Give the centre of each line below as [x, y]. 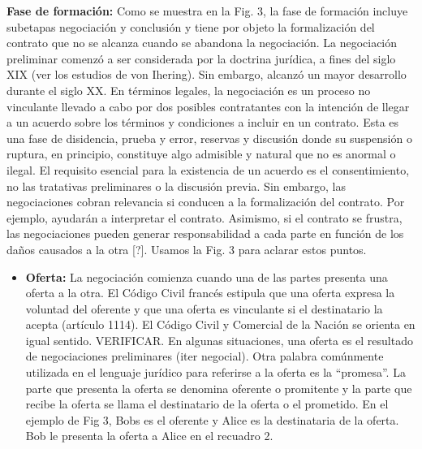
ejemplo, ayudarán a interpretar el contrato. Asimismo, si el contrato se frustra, [205, 217]
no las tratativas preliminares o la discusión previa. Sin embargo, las [176, 186]
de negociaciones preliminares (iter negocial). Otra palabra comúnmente [205, 356]
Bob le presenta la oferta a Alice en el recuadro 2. [149, 436]
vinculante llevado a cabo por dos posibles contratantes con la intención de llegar [208, 106]
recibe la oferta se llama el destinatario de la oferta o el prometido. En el [207, 404]
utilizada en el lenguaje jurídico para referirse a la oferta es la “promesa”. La [215, 372]
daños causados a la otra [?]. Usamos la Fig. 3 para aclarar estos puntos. [187, 249]
